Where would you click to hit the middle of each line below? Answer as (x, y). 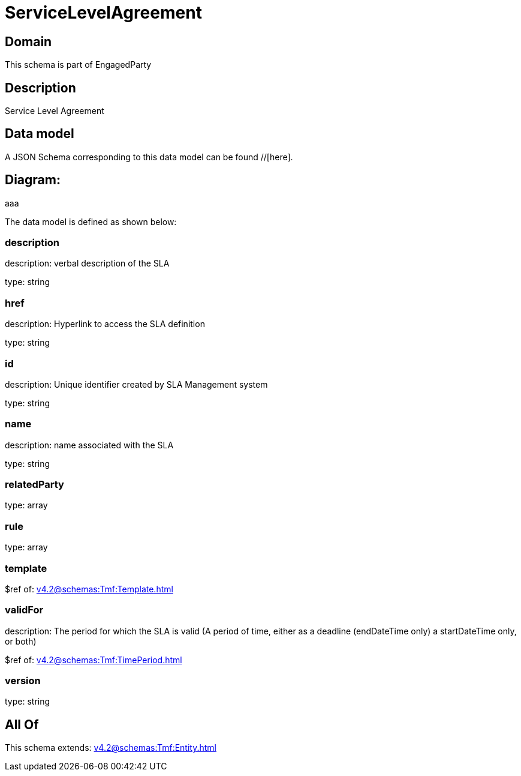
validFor (24, 610)
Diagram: (33, 180)
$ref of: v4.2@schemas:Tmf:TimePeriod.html (94, 660)
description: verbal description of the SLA (87, 263)
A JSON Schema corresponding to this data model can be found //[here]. (149, 157)
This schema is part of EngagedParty (78, 65)
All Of (22, 724)
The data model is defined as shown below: (91, 221)
